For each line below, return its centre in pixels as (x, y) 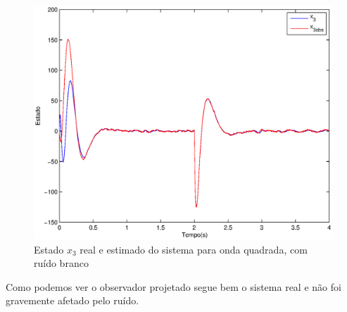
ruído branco (61, 263)
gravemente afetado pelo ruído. (72, 300)
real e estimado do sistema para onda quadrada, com (194, 249)
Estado (49, 249)
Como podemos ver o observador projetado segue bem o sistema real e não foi (173, 286)
